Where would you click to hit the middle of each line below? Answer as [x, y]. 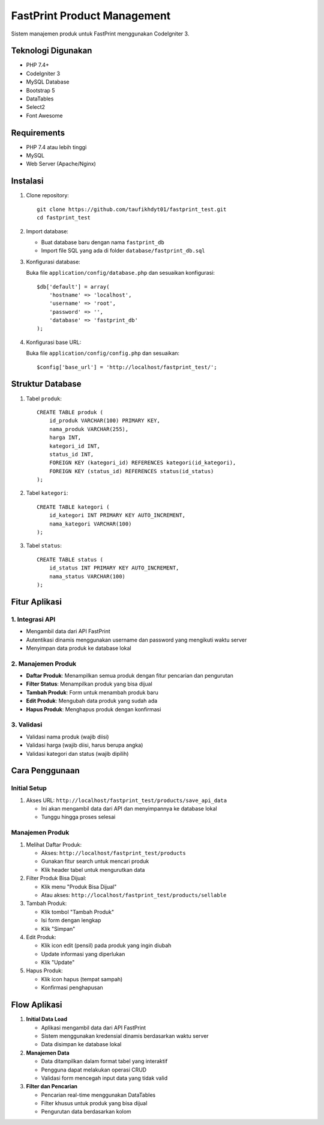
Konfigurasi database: [53, 262]
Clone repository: [47, 195]
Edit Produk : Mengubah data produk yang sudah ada [92, 701]
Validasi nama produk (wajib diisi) [67, 737]
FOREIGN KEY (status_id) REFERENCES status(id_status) [131, 471]
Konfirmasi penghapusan [72, 988]
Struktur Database [46, 384]
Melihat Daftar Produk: [54, 844]
